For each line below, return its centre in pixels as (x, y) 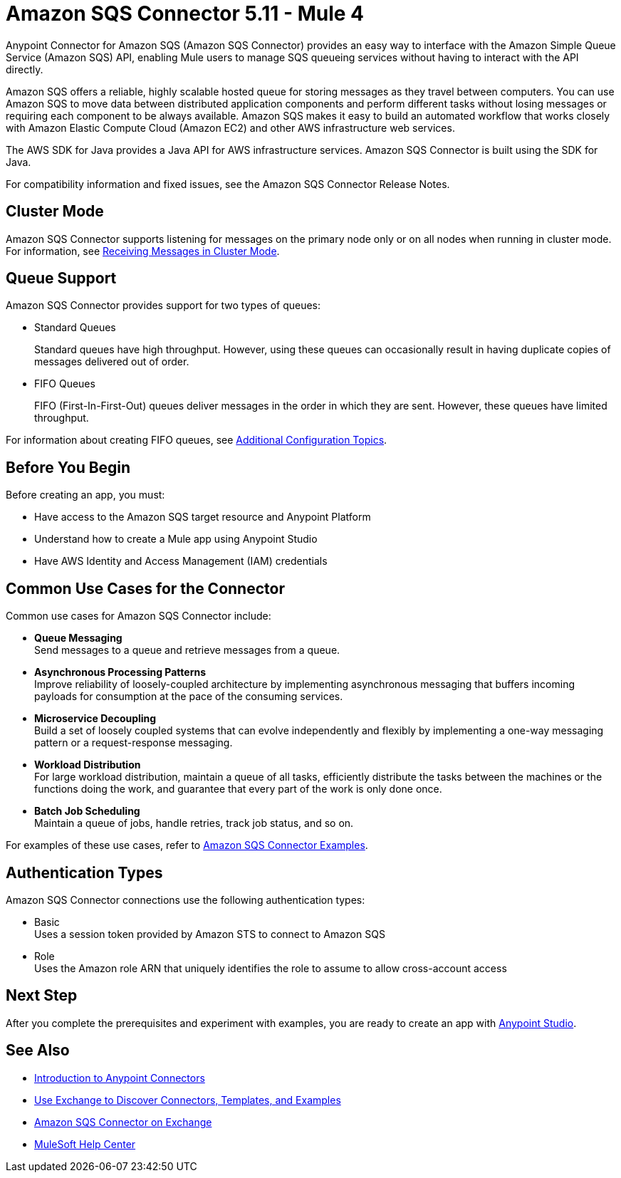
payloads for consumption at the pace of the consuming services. (189, 697)
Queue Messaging (78, 638)
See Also (38, 1051)
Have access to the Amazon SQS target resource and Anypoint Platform (203, 517)
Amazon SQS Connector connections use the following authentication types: (186, 900)
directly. (25, 69)
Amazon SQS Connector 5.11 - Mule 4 (185, 14)
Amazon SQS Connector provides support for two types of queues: (163, 306)
